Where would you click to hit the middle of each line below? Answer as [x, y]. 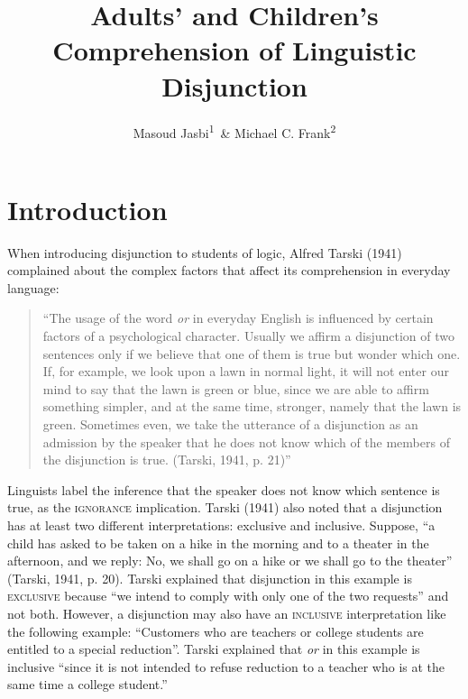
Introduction [87, 209]
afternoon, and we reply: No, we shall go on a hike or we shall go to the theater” [230, 561]
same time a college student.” [87, 684]
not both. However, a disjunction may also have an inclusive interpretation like [227, 613]
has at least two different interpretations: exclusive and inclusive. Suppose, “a [221, 525]
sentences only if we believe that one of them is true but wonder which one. [252, 353]
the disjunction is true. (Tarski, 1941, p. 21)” [167, 460]
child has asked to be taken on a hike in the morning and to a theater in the [218, 543]
